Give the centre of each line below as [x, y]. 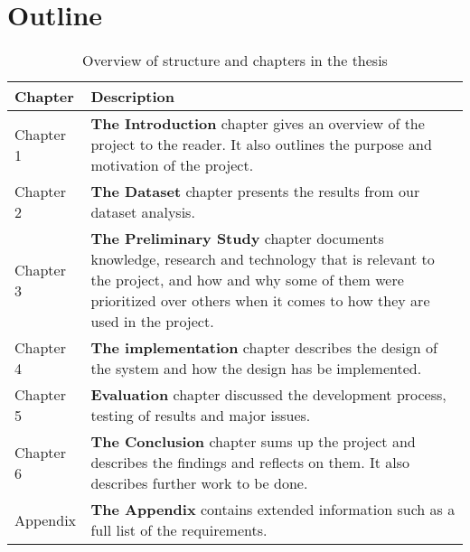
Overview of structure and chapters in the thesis [235, 61]
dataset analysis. [143, 212]
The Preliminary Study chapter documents [237, 239]
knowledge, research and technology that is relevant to [263, 259]
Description [133, 97]
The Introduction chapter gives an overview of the [258, 124]
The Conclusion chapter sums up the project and [253, 442]
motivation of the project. [172, 165]
